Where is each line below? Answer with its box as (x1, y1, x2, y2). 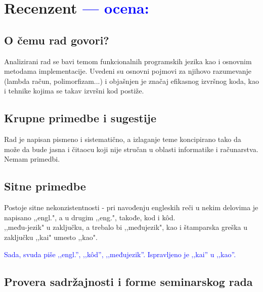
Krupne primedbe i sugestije (4, 110, 157, 126)
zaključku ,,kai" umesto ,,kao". (4, 231, 98, 242)
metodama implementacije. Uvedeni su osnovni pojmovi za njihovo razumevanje (4, 66, 252, 76)
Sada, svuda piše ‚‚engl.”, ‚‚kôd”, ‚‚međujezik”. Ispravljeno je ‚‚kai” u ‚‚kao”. (4, 249, 236, 259)
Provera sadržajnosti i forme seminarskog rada (4, 273, 253, 289)
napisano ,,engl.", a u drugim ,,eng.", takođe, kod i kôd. (4, 212, 176, 222)
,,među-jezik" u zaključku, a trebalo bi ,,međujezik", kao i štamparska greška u (4, 222, 247, 232)
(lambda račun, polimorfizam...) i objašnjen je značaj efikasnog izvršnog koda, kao (4, 75, 259, 86)
